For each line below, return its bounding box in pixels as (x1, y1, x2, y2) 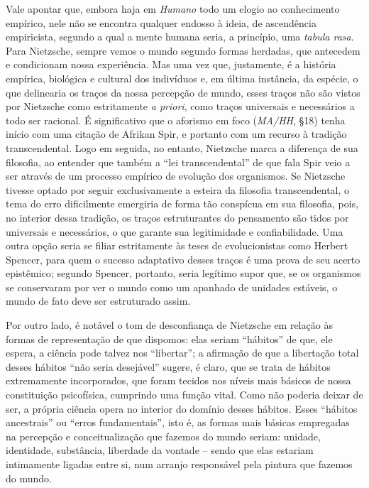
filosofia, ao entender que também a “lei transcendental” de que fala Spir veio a (6, 154, 351, 169)
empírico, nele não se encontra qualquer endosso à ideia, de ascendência (6, 15, 316, 30)
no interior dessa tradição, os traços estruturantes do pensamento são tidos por (6, 210, 349, 224)
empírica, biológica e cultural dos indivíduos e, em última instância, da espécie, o (6, 70, 358, 85)
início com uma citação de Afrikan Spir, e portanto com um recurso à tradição (6, 126, 347, 141)
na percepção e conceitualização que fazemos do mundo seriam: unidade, (6, 428, 321, 443)
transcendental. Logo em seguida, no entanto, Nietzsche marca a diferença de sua (6, 140, 358, 155)
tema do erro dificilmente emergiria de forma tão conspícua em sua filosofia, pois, (6, 196, 359, 211)
